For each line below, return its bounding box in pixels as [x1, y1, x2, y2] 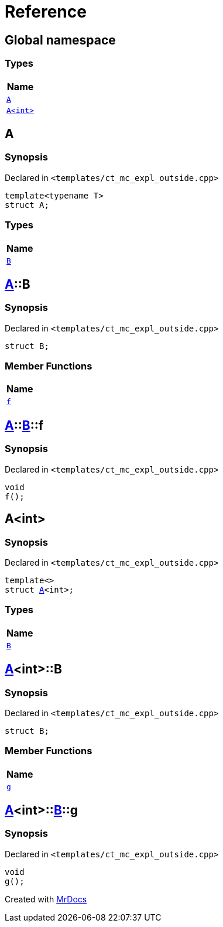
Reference [5, 2, 87, 22]
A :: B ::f [5, 418, 44, 433]
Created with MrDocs [5, 894, 87, 904]
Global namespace [5, 32, 116, 47]
